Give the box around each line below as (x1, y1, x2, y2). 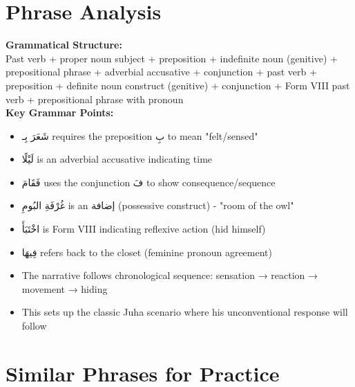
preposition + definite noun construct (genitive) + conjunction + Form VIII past (6, 78, 350, 92)
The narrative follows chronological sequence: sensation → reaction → (21, 268, 318, 282)
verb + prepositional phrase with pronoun (6, 91, 184, 106)
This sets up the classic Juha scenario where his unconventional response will (21, 305, 348, 319)
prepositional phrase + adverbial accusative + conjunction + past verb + (6, 64, 317, 79)
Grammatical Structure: (6, 37, 122, 52)
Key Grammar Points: (6, 105, 114, 120)
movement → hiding (21, 281, 108, 296)
